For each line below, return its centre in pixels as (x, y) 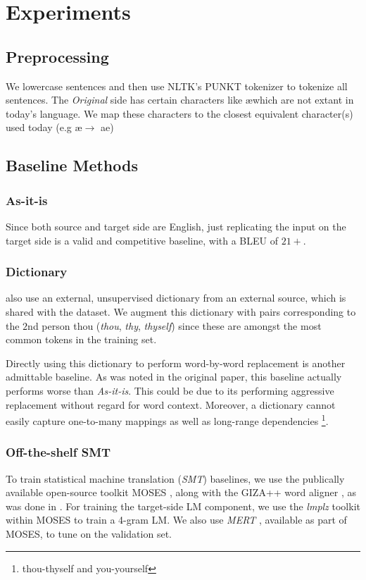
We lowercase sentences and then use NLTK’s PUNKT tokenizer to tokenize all (177, 86)
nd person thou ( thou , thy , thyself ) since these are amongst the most (175, 325)
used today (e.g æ (44, 127)
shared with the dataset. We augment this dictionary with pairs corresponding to (181, 311)
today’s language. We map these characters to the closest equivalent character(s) (179, 113)
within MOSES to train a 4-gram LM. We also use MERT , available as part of (176, 520)
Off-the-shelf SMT (58, 452)
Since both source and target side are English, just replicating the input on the (176, 226)
